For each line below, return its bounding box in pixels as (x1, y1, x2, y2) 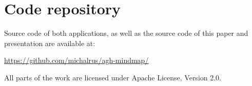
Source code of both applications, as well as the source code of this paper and (4, 28, 248, 38)
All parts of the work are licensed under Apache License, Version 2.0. (4, 72, 222, 82)
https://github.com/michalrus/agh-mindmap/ (4, 55, 149, 66)
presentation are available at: (4, 37, 95, 48)
